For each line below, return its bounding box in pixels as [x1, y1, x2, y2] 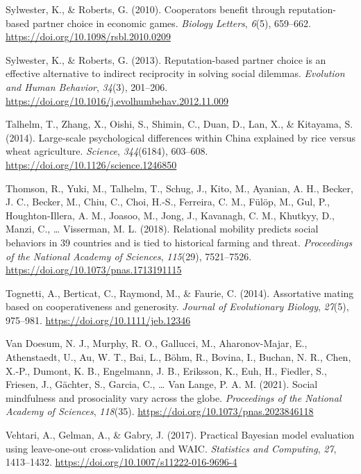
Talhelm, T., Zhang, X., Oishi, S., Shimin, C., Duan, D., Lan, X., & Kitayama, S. [6, 117, 353, 131]
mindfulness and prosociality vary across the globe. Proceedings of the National [6, 390, 342, 405]
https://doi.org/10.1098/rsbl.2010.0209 [6, 29, 171, 44]
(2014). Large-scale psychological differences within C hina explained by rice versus [6, 130, 355, 144]
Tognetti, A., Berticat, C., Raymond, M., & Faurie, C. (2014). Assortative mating [6, 285, 354, 300]
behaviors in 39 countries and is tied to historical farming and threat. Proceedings [6, 235, 353, 249]
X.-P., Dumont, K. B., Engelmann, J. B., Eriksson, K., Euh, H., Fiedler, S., [6, 363, 327, 378]
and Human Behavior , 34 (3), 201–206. [6, 79, 168, 94]
